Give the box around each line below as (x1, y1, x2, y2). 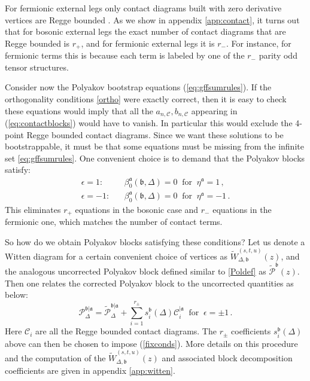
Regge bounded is (5, 36, 69, 49)
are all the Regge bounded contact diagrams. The (35, 325, 217, 337)
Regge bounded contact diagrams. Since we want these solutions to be (26, 128, 284, 141)
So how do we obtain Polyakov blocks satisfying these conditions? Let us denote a (5, 235, 305, 248)
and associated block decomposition (162, 352, 293, 364)
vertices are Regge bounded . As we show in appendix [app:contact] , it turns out (5, 13, 300, 26)
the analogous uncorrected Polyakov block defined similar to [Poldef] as (5, 265, 266, 278)
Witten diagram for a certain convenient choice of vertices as (5, 249, 228, 262)
